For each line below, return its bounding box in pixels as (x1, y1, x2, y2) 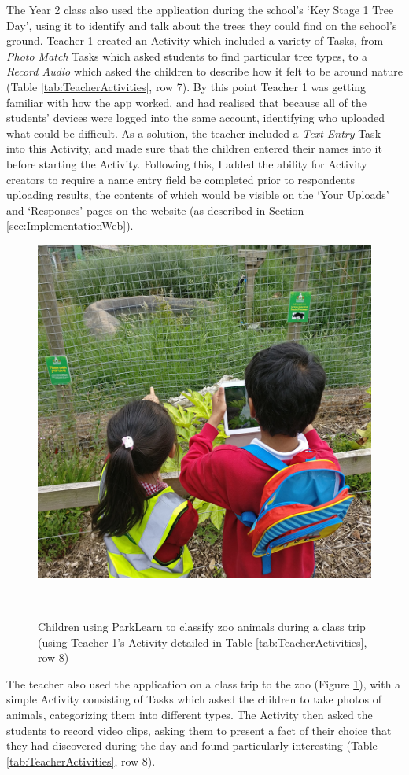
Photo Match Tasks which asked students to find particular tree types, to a (6, 47, 368, 64)
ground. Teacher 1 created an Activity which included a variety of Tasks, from (6, 32, 384, 49)
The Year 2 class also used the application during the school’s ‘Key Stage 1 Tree (6, 2, 394, 17)
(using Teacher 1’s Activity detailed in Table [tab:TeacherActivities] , (38, 633, 367, 650)
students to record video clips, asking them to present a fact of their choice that (6, 721, 392, 738)
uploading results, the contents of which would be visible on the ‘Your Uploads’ (6, 186, 389, 203)
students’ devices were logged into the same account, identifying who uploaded (6, 109, 385, 126)
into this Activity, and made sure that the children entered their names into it (6, 140, 382, 157)
